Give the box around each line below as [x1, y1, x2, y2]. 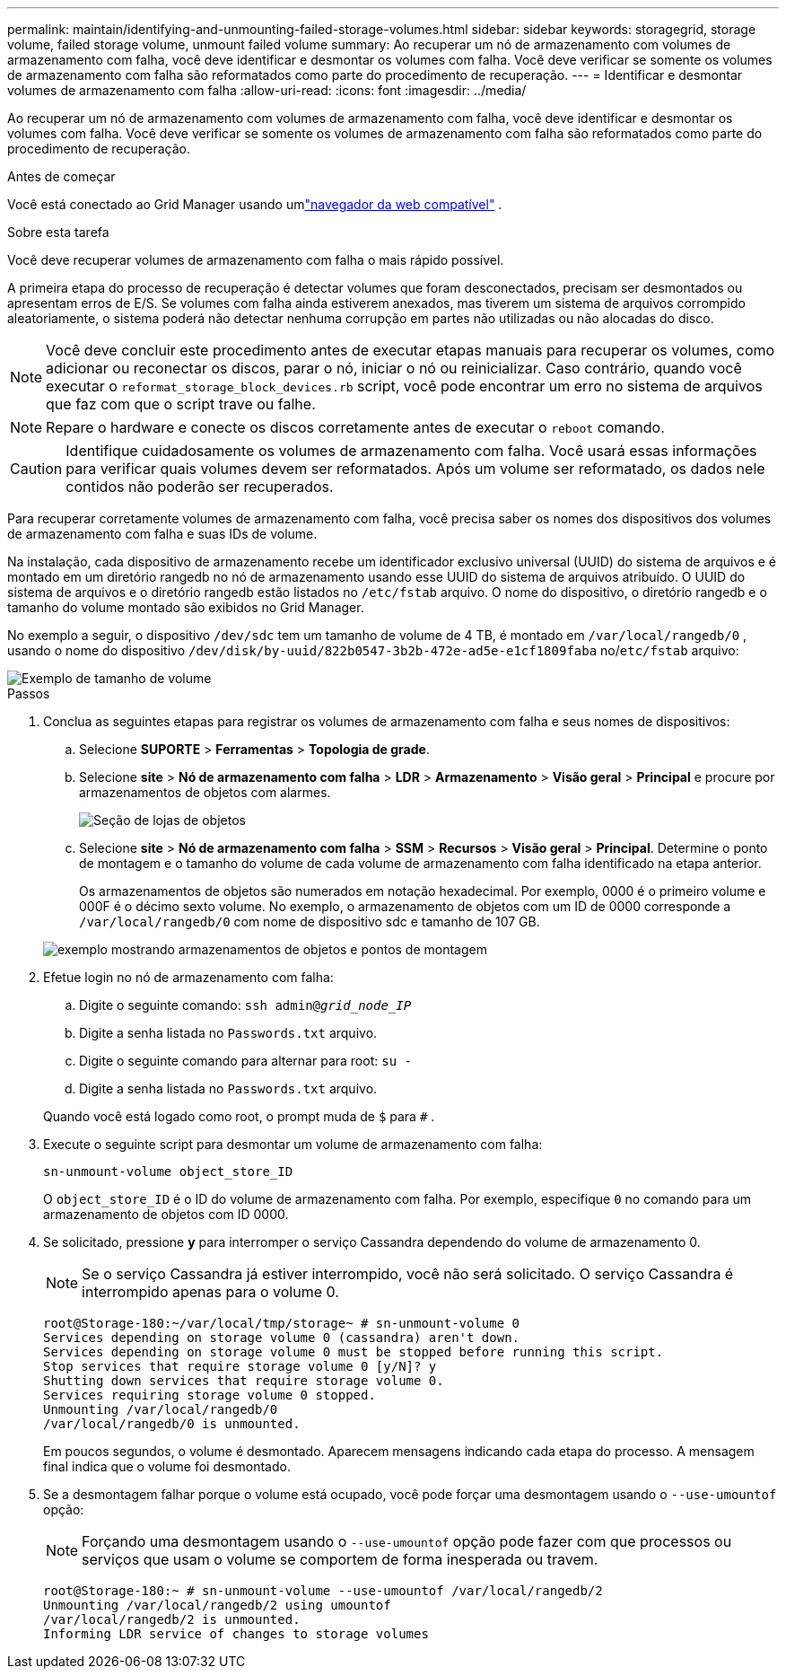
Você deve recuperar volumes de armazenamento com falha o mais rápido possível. [7, 252, 504, 268]
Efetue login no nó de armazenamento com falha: [43, 970, 334, 985]
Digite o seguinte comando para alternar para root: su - [79, 1053, 412, 1068]
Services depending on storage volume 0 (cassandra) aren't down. [43, 1330, 520, 1345]
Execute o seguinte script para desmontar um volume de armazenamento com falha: [43, 1136, 543, 1152]
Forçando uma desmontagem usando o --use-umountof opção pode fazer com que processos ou [82, 1532, 732, 1550]
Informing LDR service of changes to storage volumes [43, 1627, 429, 1641]
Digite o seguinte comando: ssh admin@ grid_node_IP [79, 997, 412, 1013]
